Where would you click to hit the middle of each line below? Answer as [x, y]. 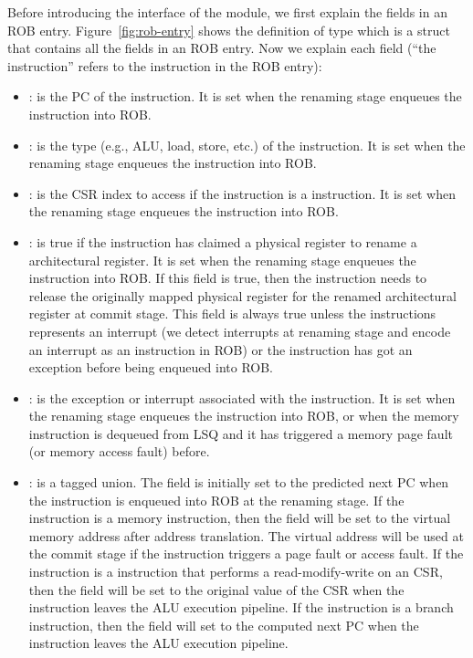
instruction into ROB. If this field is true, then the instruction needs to [228, 278]
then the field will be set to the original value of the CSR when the [216, 589]
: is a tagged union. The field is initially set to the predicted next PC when [239, 482]
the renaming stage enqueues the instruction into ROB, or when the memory [244, 416]
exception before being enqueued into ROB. [151, 367]
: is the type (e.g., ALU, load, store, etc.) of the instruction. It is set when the [247, 145]
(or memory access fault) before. [119, 451]
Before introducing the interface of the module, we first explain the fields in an [227, 12]
